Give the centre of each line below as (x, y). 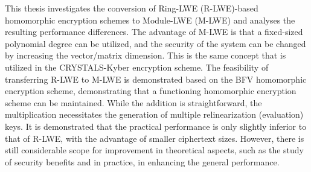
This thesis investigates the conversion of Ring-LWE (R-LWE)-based (132, 8)
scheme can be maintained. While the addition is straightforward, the (133, 102)
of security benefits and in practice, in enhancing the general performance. (142, 161)
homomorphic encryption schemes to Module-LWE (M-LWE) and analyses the (150, 20)
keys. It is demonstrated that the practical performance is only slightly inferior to (156, 126)
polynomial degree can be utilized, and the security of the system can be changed (155, 43)
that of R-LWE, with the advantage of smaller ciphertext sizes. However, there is (155, 138)
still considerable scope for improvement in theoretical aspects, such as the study (155, 150)
